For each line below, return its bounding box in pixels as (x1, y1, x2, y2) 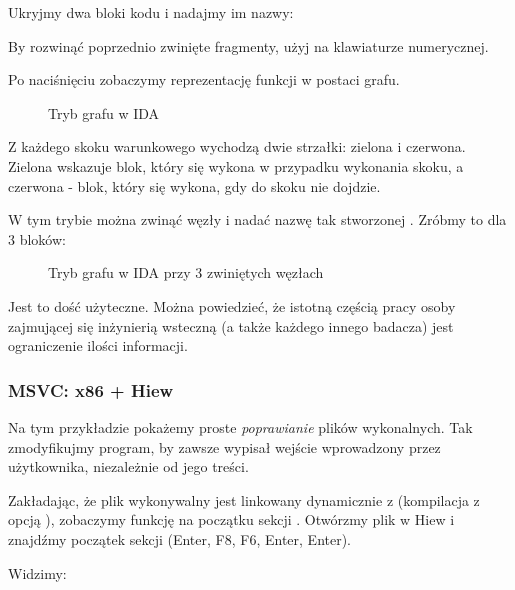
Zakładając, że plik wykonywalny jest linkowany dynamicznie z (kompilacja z (8, 489, 480, 510)
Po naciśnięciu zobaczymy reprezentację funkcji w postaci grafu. (8, 69, 400, 90)
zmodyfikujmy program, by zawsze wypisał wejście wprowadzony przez (8, 436, 441, 457)
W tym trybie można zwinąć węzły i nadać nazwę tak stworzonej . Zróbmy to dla (8, 209, 507, 230)
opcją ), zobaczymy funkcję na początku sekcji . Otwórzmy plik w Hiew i (8, 509, 455, 530)
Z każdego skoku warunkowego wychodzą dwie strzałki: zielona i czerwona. (8, 136, 466, 157)
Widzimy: (8, 562, 67, 583)
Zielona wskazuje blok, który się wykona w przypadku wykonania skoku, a (8, 155, 464, 176)
